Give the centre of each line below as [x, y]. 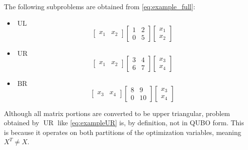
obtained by [22, 123]
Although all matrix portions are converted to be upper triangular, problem [117, 113]
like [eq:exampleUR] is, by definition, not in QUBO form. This [151, 123]
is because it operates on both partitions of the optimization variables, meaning [123, 132]
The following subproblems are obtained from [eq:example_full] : [100, 6]
